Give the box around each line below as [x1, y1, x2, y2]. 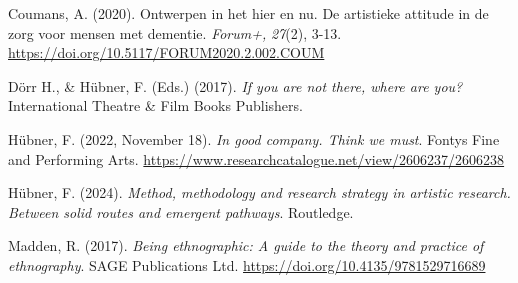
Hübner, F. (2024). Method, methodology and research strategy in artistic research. [8, 182, 511, 203]
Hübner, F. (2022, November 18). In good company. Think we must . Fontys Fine [8, 128, 500, 149]
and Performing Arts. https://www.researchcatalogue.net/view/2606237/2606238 [8, 148, 505, 169]
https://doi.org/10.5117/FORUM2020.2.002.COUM [8, 42, 325, 63]
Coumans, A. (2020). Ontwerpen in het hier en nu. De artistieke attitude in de [8, 3, 489, 23]
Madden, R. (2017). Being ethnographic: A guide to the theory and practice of [8, 235, 484, 256]
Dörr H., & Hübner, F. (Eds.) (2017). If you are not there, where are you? [8, 75, 463, 96]
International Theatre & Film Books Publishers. [8, 95, 303, 116]
